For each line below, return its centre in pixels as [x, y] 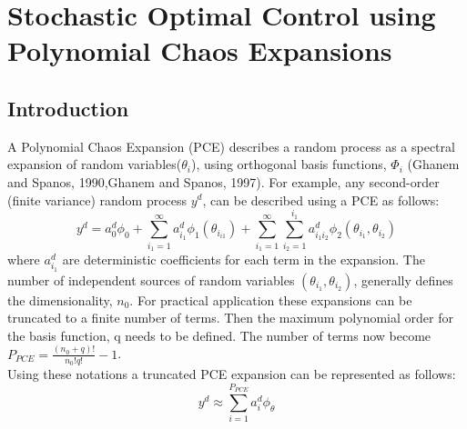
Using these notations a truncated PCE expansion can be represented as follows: [232, 373]
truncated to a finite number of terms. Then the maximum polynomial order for [230, 318]
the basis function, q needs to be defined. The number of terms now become [219, 335]
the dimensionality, [60, 299]
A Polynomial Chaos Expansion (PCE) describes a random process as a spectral [231, 146]
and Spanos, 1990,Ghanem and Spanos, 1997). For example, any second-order [223, 181]
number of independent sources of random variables [151, 279]
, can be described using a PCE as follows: [321, 200]
